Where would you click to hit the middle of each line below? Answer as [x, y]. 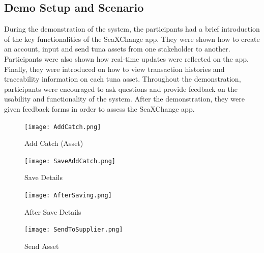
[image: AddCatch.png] [63, 127]
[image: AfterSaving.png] [68, 196]
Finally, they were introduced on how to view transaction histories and [114, 69]
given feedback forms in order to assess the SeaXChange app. [99, 108]
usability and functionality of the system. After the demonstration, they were [124, 99]
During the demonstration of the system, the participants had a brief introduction [132, 29]
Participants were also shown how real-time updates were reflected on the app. [126, 58]
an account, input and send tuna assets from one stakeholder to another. [117, 49]
